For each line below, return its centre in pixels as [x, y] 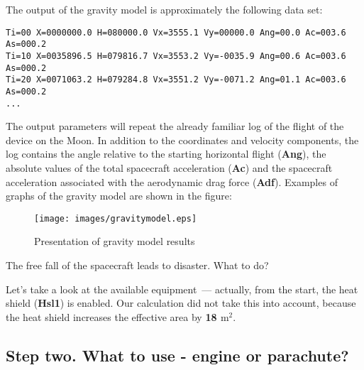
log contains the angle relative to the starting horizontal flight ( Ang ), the [166, 154]
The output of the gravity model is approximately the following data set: [164, 9]
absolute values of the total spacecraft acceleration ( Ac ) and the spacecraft [169, 167]
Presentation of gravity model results [115, 241]
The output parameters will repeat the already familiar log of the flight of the [175, 126]
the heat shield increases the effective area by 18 [111, 316]
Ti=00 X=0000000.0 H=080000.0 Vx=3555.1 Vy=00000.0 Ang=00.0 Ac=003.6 [176, 32]
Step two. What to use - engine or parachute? [177, 355]
